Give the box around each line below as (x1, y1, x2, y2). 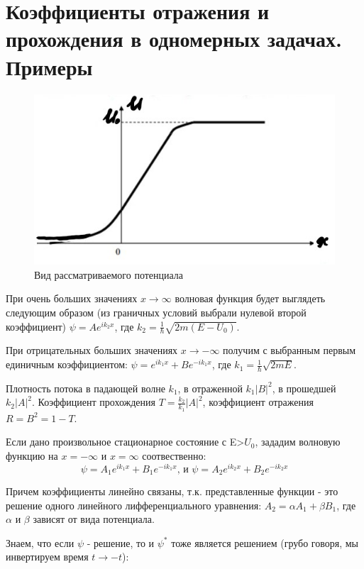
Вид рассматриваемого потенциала (34, 267, 184, 282)
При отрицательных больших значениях (6, 343, 178, 358)
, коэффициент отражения (202, 394, 314, 409)
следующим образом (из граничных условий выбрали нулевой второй (6, 305, 307, 320)
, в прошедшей (272, 380, 336, 395)
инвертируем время (6, 549, 89, 564)
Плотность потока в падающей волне (6, 380, 165, 395)
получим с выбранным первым (223, 343, 356, 358)
